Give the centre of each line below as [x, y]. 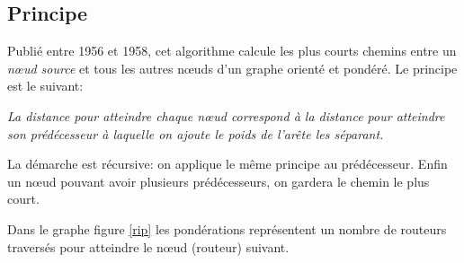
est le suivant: [45, 86]
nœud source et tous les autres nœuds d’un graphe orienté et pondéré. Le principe [232, 68]
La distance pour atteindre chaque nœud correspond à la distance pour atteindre [226, 115]
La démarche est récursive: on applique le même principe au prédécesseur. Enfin [228, 164]
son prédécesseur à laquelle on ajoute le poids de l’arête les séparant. [196, 133]
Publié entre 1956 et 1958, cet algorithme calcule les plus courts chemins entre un [232, 51]
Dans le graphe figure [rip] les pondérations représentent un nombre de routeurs [227, 228]
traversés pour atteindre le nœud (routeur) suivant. [148, 246]
